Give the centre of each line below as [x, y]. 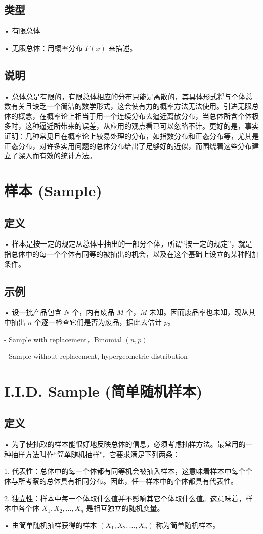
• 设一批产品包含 [33, 312]
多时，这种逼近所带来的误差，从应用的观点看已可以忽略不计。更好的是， [124, 126]
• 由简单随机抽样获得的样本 [51, 525]
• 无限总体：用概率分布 [43, 47]
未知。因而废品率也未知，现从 [199, 312]
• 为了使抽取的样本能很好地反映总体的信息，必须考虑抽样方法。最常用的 [125, 444]
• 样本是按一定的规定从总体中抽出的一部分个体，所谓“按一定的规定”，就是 [128, 244]
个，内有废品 [93, 312]
